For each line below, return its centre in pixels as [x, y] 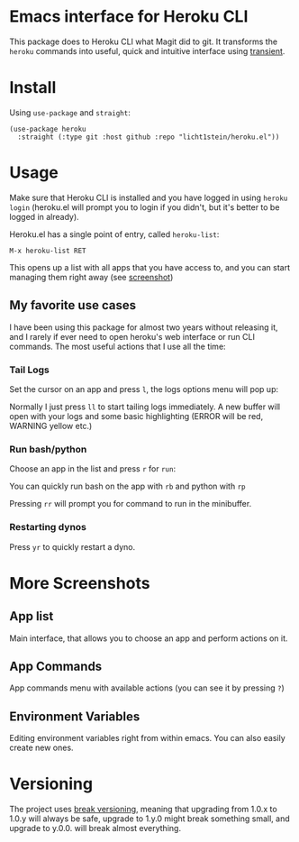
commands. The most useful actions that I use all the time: [118, 346]
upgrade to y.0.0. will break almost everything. [95, 828]
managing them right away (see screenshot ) [91, 277]
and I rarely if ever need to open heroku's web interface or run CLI [132, 336]
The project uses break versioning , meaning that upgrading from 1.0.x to [143, 810]
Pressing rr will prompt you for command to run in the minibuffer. [131, 504]
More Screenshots [80, 583]
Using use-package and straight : [70, 112]
